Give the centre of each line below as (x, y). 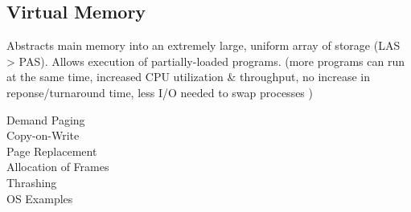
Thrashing (32, 182)
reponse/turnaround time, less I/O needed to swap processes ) (160, 92)
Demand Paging (46, 119)
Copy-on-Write (43, 135)
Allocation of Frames (58, 167)
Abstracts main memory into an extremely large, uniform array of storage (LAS (203, 45)
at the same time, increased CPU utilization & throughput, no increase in (189, 77)
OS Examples (40, 198)
